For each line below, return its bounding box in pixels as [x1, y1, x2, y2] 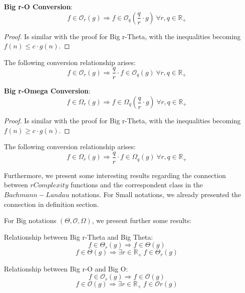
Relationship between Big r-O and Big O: [4, 263, 128, 273]
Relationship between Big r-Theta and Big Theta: [4, 231, 153, 242]
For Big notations [4, 215, 57, 225]
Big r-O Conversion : [4, 1, 73, 11]
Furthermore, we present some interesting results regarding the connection [4, 170, 226, 180]
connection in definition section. [4, 199, 99, 209]
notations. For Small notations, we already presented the [71, 189, 241, 200]
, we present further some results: [92, 215, 192, 225]
